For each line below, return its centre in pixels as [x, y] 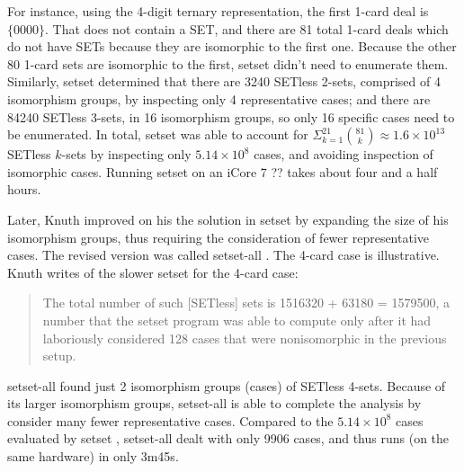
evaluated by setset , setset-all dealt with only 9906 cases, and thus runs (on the [228, 438]
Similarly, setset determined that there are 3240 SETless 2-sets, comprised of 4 [224, 81]
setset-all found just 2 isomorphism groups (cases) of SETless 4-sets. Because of [227, 385]
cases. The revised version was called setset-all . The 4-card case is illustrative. [223, 255]
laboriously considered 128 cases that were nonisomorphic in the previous [245, 338]
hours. [24, 189]
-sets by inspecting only [126, 154]
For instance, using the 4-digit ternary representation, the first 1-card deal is [218, 11]
